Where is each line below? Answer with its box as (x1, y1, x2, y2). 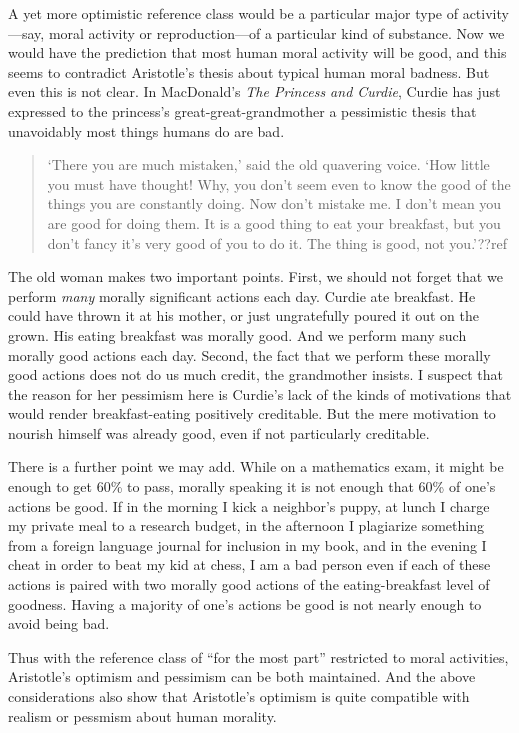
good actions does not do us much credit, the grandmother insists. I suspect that (8, 364, 503, 385)
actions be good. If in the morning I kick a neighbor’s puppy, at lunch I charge (8, 495, 490, 516)
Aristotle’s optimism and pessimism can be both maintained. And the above (8, 666, 476, 687)
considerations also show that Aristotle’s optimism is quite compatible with (8, 686, 470, 706)
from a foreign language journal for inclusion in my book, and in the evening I (8, 534, 487, 555)
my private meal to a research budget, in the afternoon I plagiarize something (8, 515, 484, 536)
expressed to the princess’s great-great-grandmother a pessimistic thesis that (8, 100, 477, 121)
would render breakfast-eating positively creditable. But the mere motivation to (8, 403, 496, 424)
